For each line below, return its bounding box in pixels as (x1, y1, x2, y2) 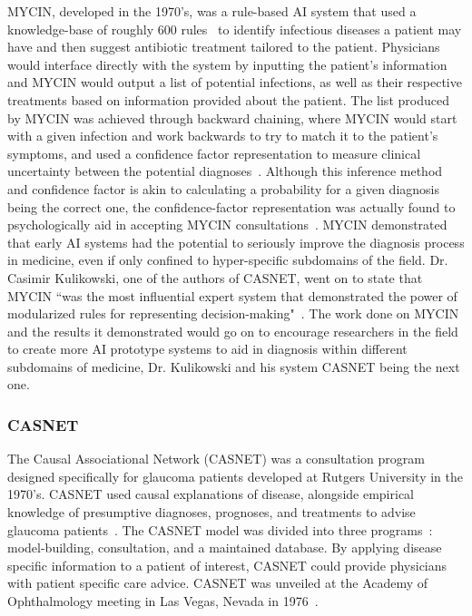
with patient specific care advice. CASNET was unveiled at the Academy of (7, 573, 428, 592)
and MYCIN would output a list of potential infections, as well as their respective (7, 73, 462, 92)
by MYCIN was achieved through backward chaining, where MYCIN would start (7, 108, 457, 127)
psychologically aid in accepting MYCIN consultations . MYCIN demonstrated (7, 215, 447, 234)
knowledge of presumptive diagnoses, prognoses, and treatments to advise (7, 503, 416, 522)
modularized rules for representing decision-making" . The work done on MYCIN (7, 304, 459, 323)
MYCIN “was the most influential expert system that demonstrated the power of (7, 286, 457, 305)
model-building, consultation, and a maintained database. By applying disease (7, 538, 442, 557)
